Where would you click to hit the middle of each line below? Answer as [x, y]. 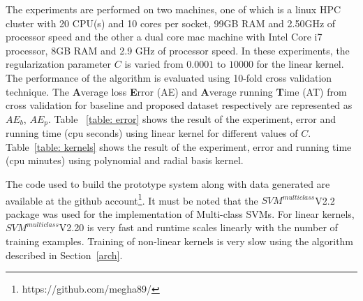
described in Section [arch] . [64, 255]
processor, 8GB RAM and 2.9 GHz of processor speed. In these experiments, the [178, 50]
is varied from [154, 64]
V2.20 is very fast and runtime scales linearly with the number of [198, 227]
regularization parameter [59, 64]
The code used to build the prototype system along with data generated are [168, 183]
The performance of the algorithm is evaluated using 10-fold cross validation [169, 77]
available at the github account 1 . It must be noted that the [132, 199]
